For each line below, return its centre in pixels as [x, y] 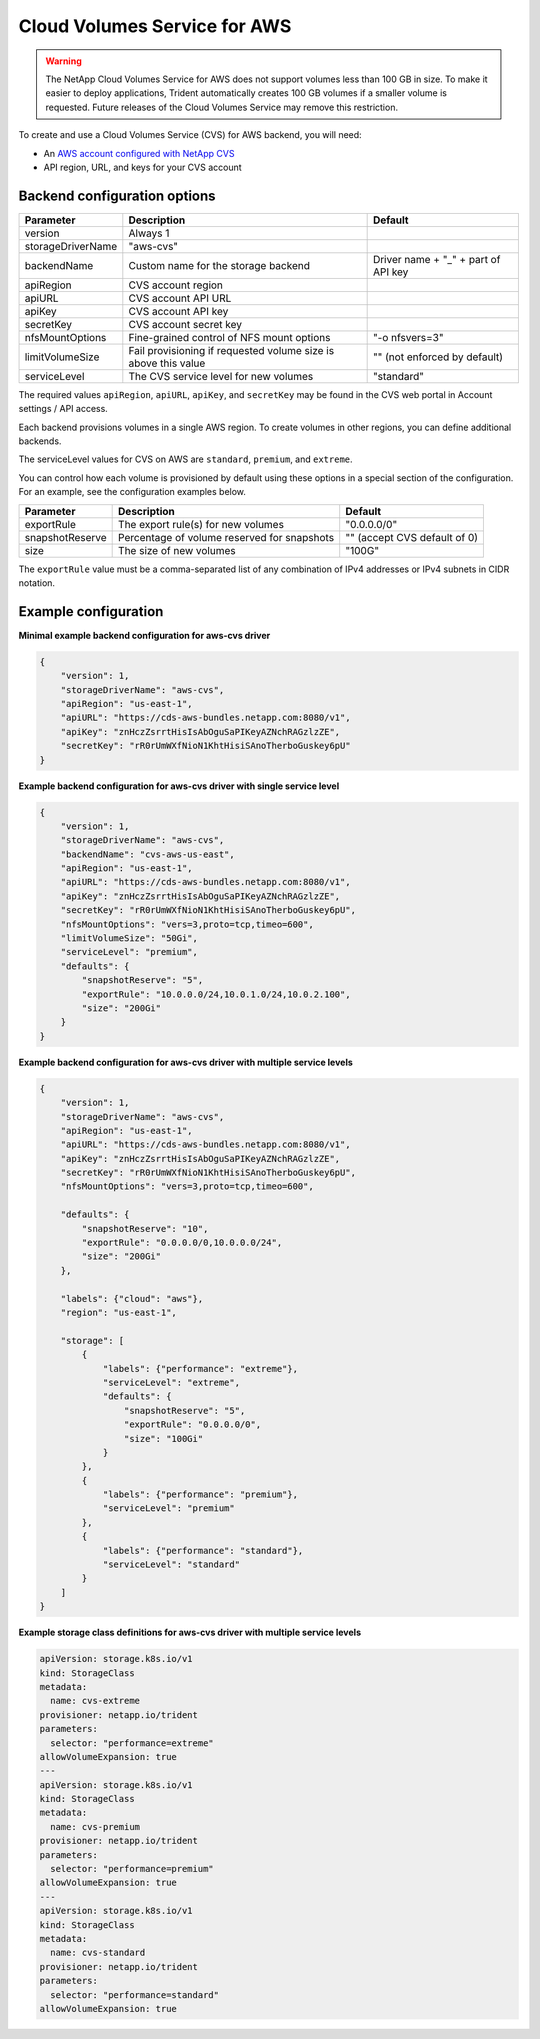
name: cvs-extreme [95, 1701]
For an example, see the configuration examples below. [132, 492]
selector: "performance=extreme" [132, 1743]
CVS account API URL [180, 298]
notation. [36, 582]
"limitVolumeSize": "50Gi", [129, 938]
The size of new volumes [177, 550]
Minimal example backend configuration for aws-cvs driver [144, 635]
